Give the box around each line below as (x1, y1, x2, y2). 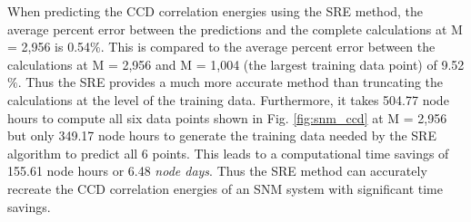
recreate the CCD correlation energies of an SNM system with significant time (7, 179, 443, 198)
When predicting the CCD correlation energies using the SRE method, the (7, 2, 424, 20)
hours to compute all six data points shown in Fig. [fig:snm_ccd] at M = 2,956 (7, 108, 447, 127)
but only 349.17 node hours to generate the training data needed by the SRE (7, 126, 436, 145)
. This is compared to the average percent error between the (100, 37, 436, 56)
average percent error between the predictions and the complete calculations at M (7, 19, 463, 38)
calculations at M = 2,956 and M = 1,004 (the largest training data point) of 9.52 (7, 54, 465, 73)
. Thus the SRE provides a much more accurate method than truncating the (17, 72, 444, 92)
